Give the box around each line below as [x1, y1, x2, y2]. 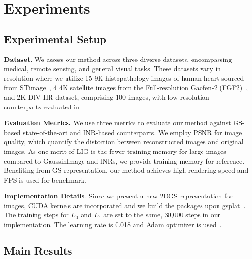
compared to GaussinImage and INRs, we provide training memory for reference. [4, 155, 245, 166]
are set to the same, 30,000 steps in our [103, 210, 221, 220]
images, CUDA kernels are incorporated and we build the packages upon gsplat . [4, 200, 246, 210]
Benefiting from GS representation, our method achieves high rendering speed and [4, 165, 249, 175]
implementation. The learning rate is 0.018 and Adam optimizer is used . [4, 219, 222, 229]
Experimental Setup [4, 31, 106, 46]
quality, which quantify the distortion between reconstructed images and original [4, 137, 244, 147]
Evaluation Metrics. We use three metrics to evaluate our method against [4, 118, 231, 128]
